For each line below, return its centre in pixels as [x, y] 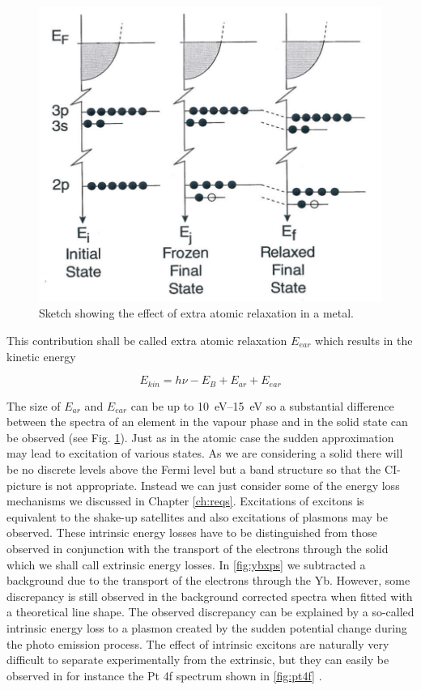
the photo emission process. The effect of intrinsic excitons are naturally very [198, 643]
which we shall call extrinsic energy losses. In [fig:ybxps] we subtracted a [186, 564]
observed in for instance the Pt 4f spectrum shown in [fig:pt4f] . [164, 675]
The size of [34, 405]
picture [24, 485]
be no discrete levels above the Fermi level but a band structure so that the [194, 469]
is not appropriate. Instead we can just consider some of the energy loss [222, 485]
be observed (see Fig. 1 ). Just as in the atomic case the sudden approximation [200, 437]
